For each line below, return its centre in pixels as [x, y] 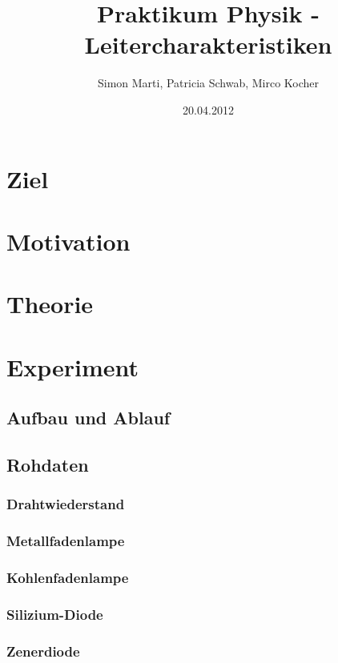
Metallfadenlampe [66, 541]
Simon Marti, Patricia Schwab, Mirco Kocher [208, 83]
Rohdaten [48, 464]
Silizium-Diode [55, 614]
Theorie [50, 304]
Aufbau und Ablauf [89, 418]
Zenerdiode [43, 651]
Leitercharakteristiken [208, 44]
